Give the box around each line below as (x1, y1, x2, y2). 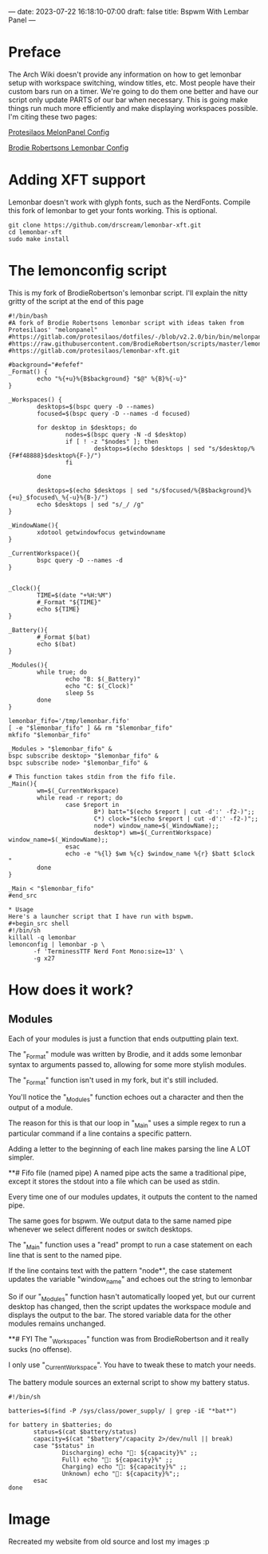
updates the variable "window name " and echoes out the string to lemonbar (8, 1274, 253, 1286)
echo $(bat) (37, 640, 77, 648)
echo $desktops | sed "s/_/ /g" (37, 500, 145, 508)
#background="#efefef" (8, 361, 84, 369)
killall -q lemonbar (8, 933, 77, 941)
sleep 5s (65, 689, 94, 697)
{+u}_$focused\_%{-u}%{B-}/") (8, 493, 109, 501)
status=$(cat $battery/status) (33, 1428, 137, 1436)
